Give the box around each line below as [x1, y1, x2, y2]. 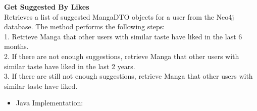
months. [4, 41, 29, 51]
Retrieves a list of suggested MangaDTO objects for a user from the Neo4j [4, 11, 234, 22]
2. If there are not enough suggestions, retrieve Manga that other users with [4, 50, 239, 61]
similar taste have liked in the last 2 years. [4, 61, 135, 71]
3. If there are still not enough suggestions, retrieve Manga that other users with [4, 71, 253, 81]
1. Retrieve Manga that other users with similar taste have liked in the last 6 [4, 31, 242, 41]
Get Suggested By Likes [4, 2, 89, 12]
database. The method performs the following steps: [4, 21, 165, 32]
